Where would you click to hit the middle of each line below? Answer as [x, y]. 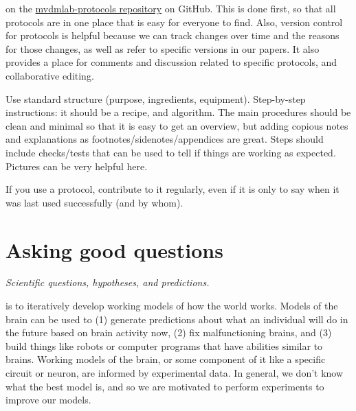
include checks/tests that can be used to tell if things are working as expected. [171, 152]
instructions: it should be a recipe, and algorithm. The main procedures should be [178, 112]
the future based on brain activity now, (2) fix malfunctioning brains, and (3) [169, 332]
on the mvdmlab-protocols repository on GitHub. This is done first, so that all [171, 8]
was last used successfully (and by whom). [94, 202]
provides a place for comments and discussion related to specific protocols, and [171, 62]
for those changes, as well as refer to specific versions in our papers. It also [163, 48]
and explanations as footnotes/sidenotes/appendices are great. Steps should [165, 139]
